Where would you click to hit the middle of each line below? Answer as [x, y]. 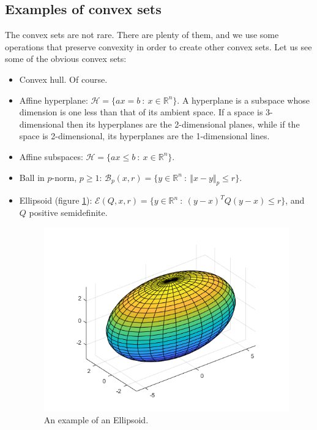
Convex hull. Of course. [63, 79]
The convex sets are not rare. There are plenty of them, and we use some [142, 35]
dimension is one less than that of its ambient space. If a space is [141, 112]
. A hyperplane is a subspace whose [243, 100]
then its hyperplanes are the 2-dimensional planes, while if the [183, 124]
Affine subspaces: [51, 156]
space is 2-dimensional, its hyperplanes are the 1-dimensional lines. [144, 136]
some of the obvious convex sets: [66, 59]
